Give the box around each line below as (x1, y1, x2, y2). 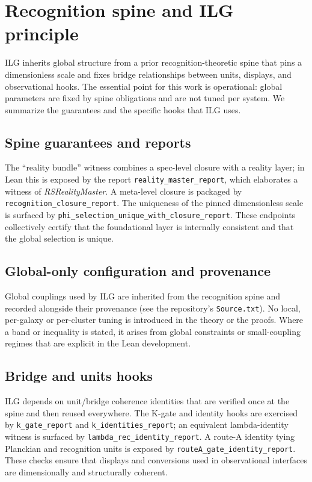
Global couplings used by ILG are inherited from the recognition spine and (5, 290, 281, 302)
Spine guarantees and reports (5, 133, 191, 151)
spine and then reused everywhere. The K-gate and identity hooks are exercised (5, 406, 298, 419)
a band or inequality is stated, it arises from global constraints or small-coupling (5, 325, 301, 337)
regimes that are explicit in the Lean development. (5, 337, 191, 349)
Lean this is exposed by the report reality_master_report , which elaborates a (5, 173, 298, 186)
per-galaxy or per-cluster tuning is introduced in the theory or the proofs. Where (5, 313, 304, 326)
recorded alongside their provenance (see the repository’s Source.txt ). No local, (5, 301, 301, 314)
